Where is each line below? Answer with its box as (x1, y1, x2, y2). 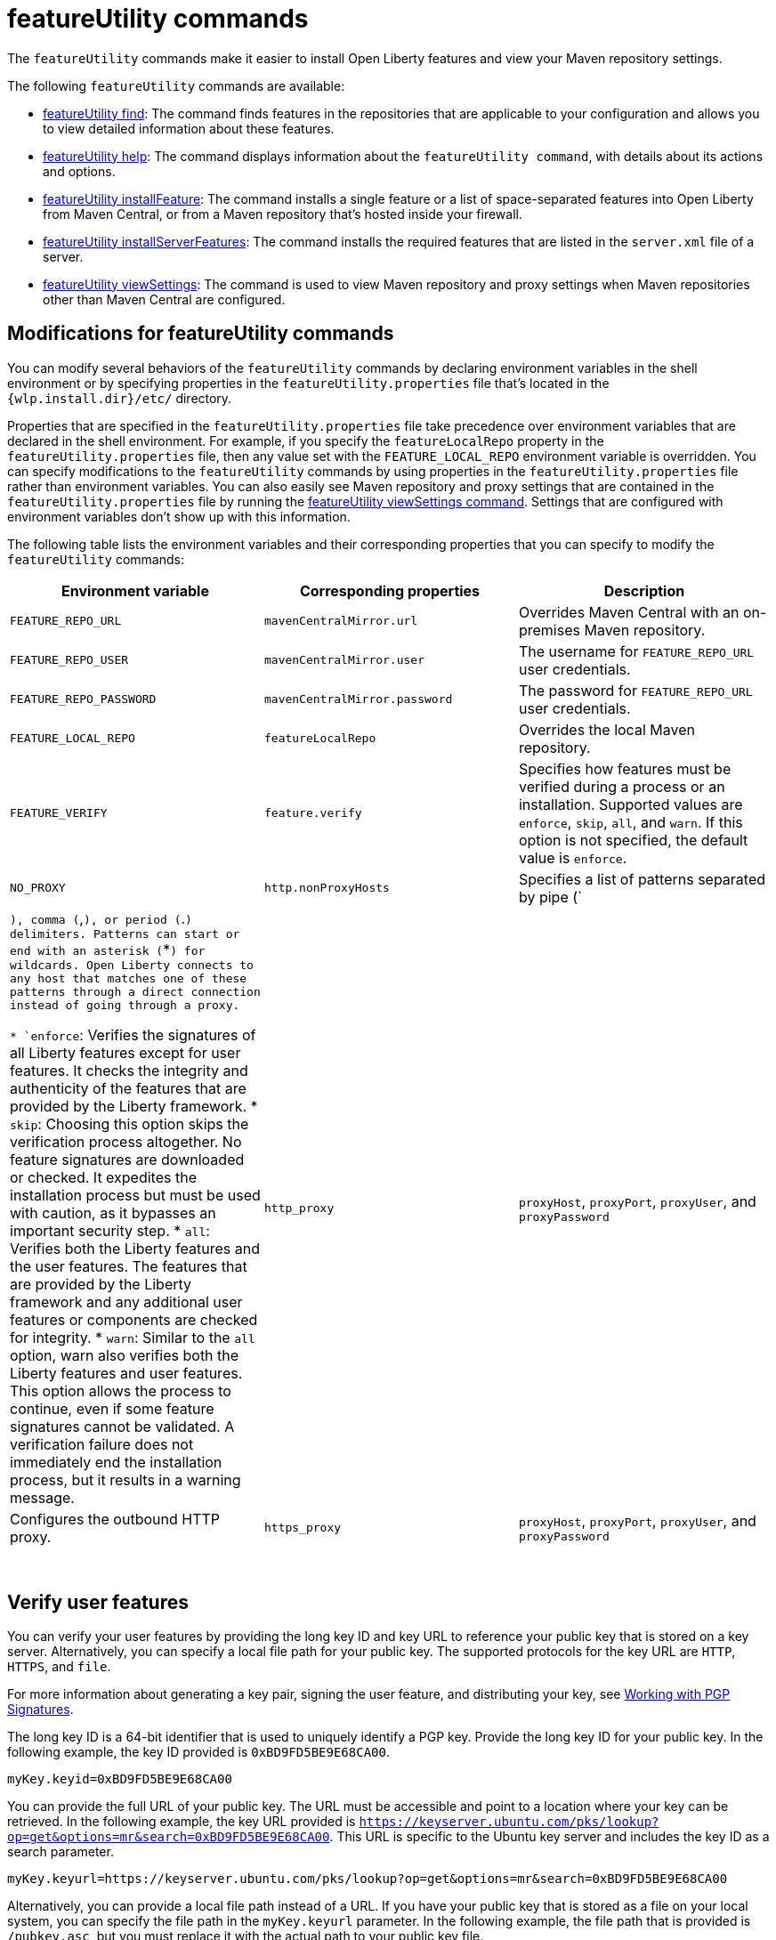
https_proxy (263, 1521, 342, 1535)
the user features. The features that (10, 1257, 247, 1275)
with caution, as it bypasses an (10, 1203, 216, 1222)
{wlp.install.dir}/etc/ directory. (7, 390, 232, 406)
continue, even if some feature (10, 1399, 214, 1418)
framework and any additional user (10, 1292, 243, 1311)
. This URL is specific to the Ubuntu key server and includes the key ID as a (329, 1829, 770, 1845)
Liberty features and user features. (10, 1363, 243, 1382)
